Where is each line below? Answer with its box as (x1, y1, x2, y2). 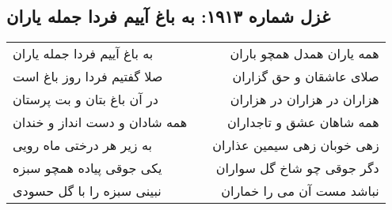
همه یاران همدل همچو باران (230, 44, 379, 63)
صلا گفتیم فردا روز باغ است (13, 67, 163, 86)
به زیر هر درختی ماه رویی (13, 136, 152, 155)
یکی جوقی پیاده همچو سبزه (13, 159, 162, 178)
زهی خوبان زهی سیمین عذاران (212, 136, 379, 155)
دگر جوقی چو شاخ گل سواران (215, 159, 379, 178)
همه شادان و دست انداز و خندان (13, 113, 188, 132)
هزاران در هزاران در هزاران (230, 90, 379, 109)
